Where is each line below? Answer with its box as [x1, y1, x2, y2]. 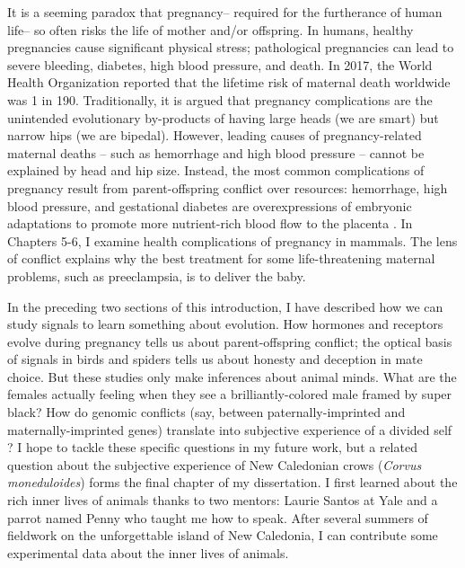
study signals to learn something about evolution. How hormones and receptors [7, 315, 443, 333]
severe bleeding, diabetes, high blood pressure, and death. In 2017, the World [7, 55, 433, 74]
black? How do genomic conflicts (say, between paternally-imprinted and [7, 403, 406, 422]
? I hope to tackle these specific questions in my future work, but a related [7, 438, 417, 457]
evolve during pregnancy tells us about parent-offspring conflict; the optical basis [7, 332, 452, 351]
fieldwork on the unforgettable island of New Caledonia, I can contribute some [7, 526, 438, 545]
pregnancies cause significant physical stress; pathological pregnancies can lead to [7, 38, 454, 57]
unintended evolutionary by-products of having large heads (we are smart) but [7, 108, 439, 127]
